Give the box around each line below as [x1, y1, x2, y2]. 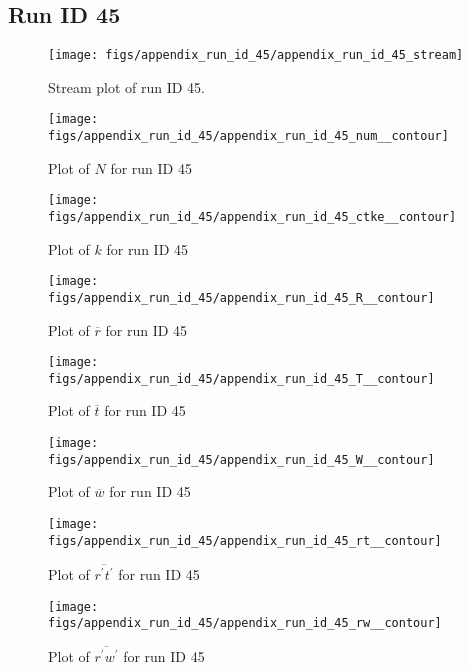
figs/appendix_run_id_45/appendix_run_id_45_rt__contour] [48, 533, 442, 548]
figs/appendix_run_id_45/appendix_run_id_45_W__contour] [48, 452, 435, 467]
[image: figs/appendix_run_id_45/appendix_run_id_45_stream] [48, 48, 464, 63]
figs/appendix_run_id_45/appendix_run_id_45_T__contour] [48, 371, 435, 386]
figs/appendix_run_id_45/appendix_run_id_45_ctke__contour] [48, 210, 457, 225]
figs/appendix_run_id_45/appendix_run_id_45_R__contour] [48, 290, 435, 305]
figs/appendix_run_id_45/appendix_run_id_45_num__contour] [48, 129, 449, 144]
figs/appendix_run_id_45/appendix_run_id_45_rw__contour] [48, 616, 442, 631]
